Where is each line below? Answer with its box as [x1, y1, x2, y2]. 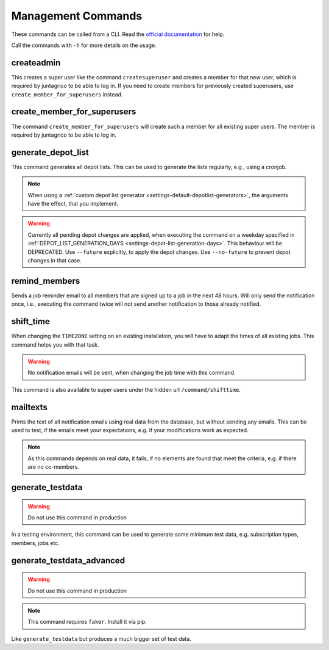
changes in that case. [27, 256, 82, 264]
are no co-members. [27, 463, 79, 471]
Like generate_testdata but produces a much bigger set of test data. [11, 635, 191, 642]
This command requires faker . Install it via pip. [27, 618, 147, 626]
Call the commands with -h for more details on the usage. [11, 42, 157, 49]
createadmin [11, 57, 61, 68]
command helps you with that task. [11, 341, 99, 348]
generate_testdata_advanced [11, 555, 125, 566]
